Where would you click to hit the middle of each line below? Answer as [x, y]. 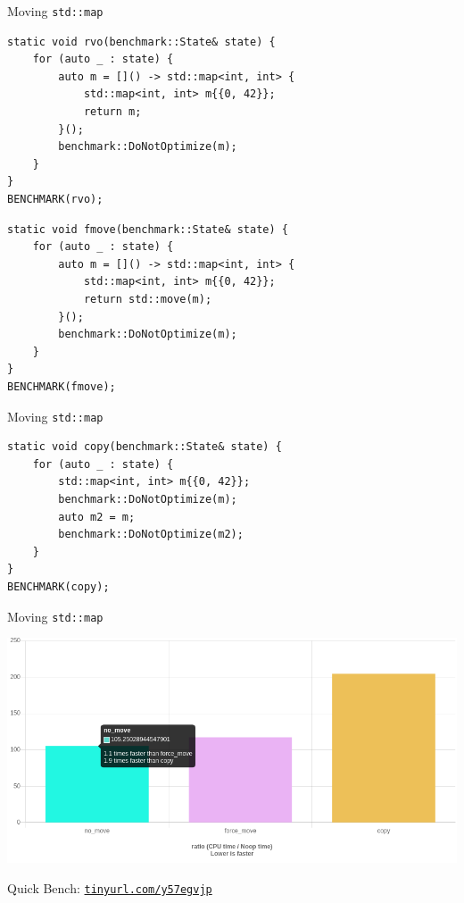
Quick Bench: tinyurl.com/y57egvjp [110, 887]
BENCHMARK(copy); [58, 586]
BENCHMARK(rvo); [55, 199]
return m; [112, 112]
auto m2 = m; [97, 517]
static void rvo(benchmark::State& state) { [141, 42]
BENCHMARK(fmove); [62, 386]
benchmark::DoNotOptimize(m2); [151, 535]
